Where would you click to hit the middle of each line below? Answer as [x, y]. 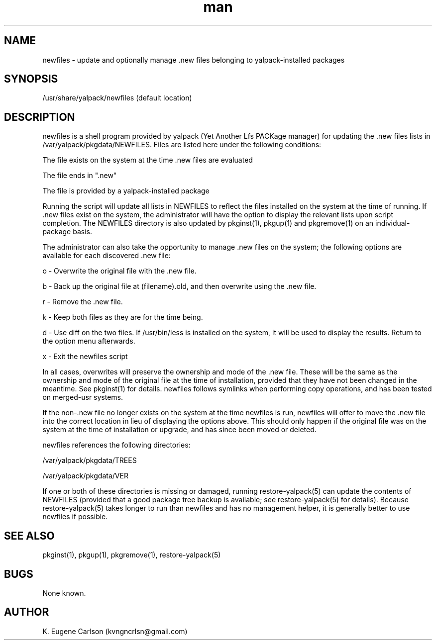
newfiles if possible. [75, 517]
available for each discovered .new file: [107, 256]
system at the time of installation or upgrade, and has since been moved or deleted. [179, 430]
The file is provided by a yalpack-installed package [126, 191]
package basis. [67, 232]
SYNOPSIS [31, 79]
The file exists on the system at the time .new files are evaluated [148, 160]
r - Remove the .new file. [83, 302]
